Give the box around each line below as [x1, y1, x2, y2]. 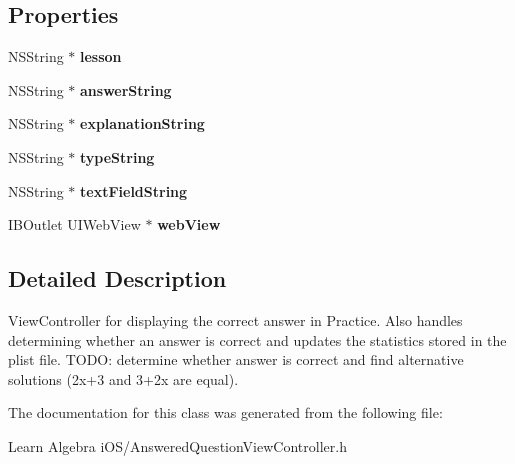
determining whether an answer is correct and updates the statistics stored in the [8, 329, 507, 350]
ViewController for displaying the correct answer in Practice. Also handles [8, 309, 463, 330]
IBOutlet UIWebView [8, 214, 141, 235]
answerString [80, 79, 172, 100]
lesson [80, 46, 122, 67]
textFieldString [80, 180, 188, 201]
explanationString [80, 113, 205, 134]
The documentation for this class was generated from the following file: [8, 402, 443, 423]
